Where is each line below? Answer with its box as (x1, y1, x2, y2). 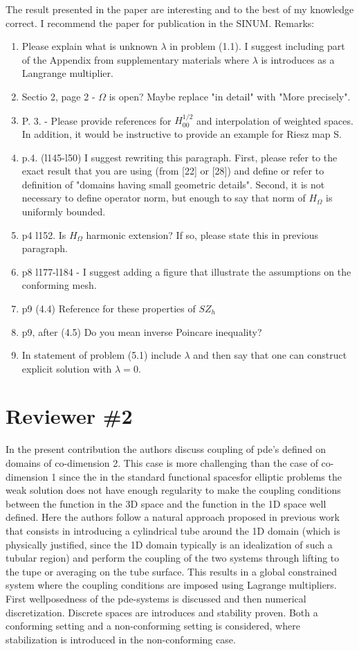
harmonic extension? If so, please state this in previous (86, 227, 318, 242)
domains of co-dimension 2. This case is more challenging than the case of (6, 456, 318, 470)
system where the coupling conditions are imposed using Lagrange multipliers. (6, 578, 337, 592)
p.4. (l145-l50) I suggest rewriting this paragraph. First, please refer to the (21, 150, 338, 164)
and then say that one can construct (193, 348, 347, 362)
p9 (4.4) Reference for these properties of (21, 301, 196, 315)
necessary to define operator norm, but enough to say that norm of (21, 190, 306, 205)
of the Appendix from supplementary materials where (21, 52, 249, 66)
